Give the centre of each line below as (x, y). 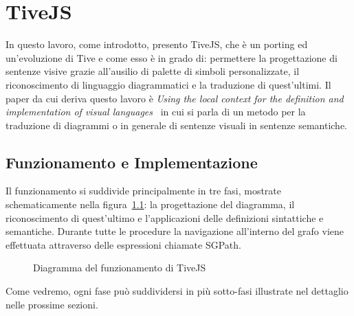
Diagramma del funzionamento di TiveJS (120, 268)
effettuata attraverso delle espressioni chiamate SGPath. (123, 244)
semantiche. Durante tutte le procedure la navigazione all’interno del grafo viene (175, 231)
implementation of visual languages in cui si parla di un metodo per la (156, 112)
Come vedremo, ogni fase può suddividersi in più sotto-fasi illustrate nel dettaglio (177, 291)
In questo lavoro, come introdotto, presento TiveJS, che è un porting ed (157, 44)
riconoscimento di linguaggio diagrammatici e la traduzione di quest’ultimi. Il (168, 84)
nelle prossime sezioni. (52, 304)
